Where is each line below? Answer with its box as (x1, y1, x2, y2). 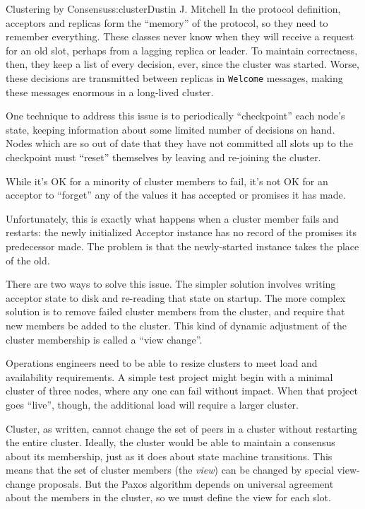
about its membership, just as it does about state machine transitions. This (6, 448, 333, 463)
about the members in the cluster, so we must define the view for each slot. (6, 490, 331, 505)
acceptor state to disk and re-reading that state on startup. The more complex (6, 290, 346, 305)
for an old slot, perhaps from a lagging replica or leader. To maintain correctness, (6, 42, 358, 57)
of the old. (6, 252, 50, 267)
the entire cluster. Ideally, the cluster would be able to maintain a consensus (6, 435, 335, 450)
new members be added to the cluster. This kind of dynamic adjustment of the (6, 317, 347, 332)
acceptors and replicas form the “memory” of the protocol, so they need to (6, 15, 328, 30)
